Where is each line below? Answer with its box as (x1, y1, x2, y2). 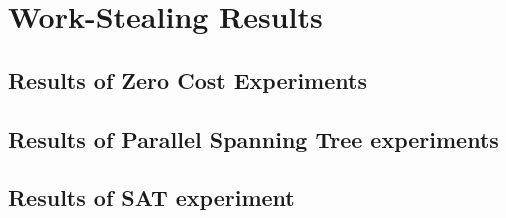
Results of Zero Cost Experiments (8, 64, 367, 95)
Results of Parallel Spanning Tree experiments (8, 123, 499, 154)
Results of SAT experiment (8, 182, 295, 213)
